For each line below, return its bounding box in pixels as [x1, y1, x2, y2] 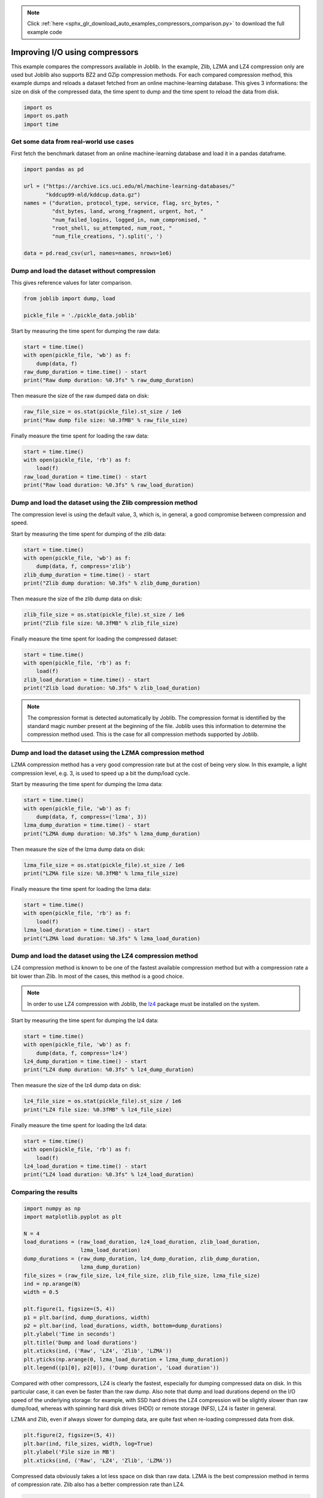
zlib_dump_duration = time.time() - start [23, 571, 150, 578]
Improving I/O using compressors [11, 47, 139, 57]
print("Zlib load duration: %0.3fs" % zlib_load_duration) [23, 685, 200, 691]
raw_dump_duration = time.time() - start [23, 369, 147, 375]
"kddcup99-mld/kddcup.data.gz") [45, 191, 141, 198]
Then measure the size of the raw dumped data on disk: [11, 392, 150, 400]
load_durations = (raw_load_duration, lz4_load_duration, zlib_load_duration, [23, 1239, 260, 1246]
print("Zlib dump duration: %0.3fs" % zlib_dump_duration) [23, 580, 200, 587]
